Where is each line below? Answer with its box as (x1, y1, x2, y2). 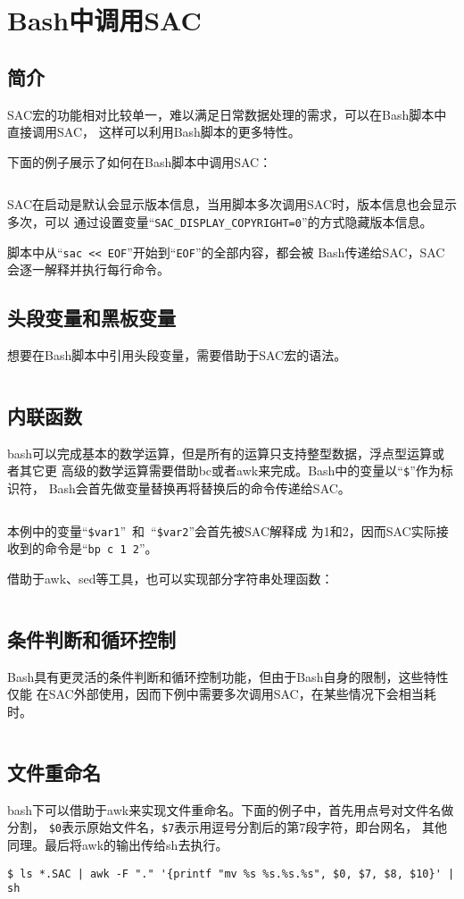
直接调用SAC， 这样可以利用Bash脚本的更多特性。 (7, 122, 301, 141)
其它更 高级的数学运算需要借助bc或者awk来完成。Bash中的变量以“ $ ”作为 (19, 461, 441, 480)
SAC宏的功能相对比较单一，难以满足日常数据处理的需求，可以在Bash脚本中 (7, 105, 447, 123)
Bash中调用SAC (7, 2, 202, 38)
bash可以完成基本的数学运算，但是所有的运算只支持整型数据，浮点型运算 (7, 443, 433, 462)
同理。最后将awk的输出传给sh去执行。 (7, 836, 228, 854)
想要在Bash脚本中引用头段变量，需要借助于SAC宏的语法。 (7, 346, 347, 365)
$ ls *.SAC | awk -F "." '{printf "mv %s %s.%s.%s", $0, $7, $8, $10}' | (7, 867, 455, 880)
